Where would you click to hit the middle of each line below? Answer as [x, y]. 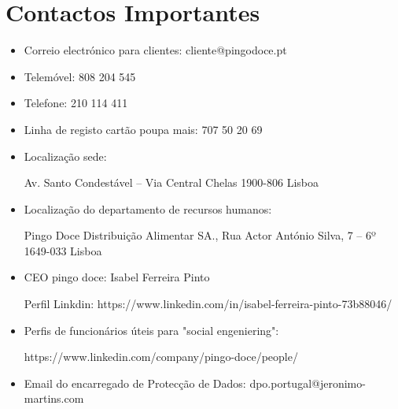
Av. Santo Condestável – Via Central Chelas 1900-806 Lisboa [171, 182]
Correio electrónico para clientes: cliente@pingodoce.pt [155, 50]
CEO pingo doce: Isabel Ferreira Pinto [117, 277]
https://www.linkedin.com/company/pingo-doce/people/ [161, 357]
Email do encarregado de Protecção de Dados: [135, 383]
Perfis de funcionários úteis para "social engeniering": [151, 330]
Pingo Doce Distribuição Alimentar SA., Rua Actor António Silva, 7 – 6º [200, 235]
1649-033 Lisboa [63, 250]
